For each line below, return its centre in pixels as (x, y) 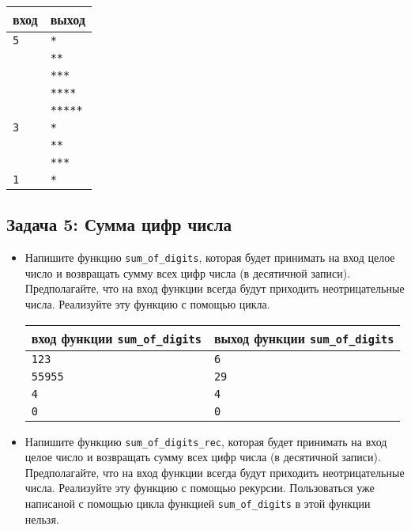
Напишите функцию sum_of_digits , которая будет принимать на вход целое (210, 257)
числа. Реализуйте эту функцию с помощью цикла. (147, 304)
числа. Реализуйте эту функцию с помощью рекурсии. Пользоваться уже (200, 488)
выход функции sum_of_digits (304, 338)
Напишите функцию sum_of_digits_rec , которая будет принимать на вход (206, 441)
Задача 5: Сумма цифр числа (119, 224)
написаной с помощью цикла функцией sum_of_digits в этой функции (198, 503)
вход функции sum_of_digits (116, 338)
